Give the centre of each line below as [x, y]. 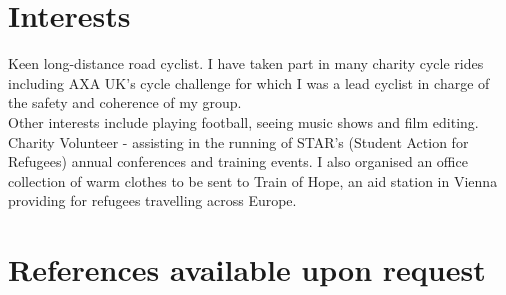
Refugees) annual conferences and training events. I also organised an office [238, 161]
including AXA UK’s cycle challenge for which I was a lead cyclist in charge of [249, 82]
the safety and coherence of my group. [125, 102]
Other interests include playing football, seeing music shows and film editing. [243, 121]
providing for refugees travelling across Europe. [152, 200]
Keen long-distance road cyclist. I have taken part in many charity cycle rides [246, 63]
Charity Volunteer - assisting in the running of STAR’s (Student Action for [238, 141]
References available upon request [247, 269]
